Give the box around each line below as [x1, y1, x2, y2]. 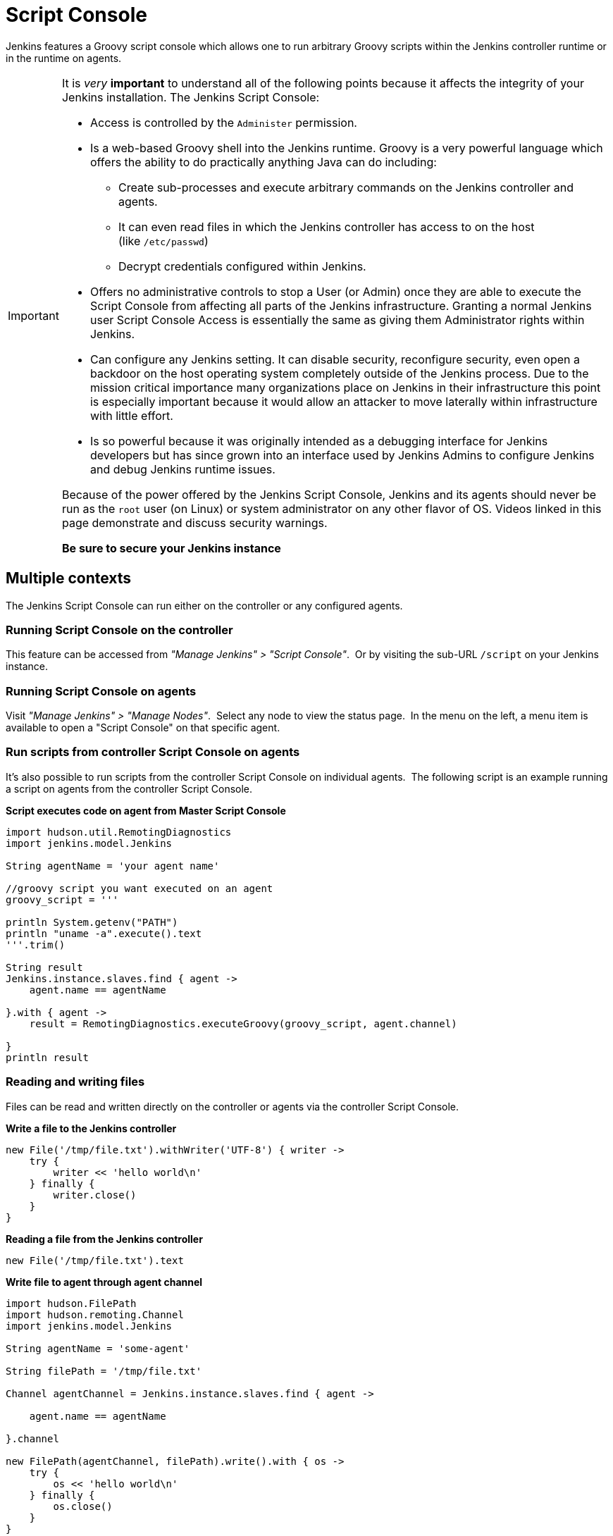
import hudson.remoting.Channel [6, 1308, 184, 1320]
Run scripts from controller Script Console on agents [6, 745, 300, 760]
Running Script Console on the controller [6, 622, 233, 637]
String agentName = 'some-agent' [6, 1342, 190, 1354]
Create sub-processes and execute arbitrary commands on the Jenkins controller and [118, 180, 574, 194]
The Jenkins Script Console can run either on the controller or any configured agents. [6, 599, 403, 612]
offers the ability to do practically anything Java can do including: [89, 154, 437, 169]
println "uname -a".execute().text [6, 927, 202, 939]
